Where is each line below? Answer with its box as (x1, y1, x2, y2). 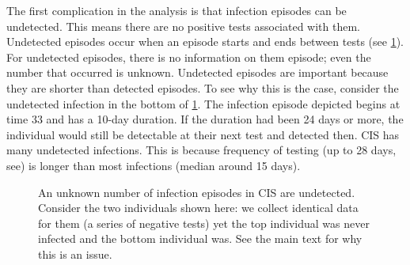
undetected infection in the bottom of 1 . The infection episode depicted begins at (6, 95, 401, 112)
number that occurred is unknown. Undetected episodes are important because (6, 64, 389, 81)
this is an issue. (38, 245, 112, 262)
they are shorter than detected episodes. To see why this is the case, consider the (6, 79, 399, 96)
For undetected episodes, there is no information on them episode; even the (6, 48, 371, 65)
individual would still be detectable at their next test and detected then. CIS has (6, 126, 400, 142)
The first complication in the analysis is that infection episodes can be (6, 2, 347, 18)
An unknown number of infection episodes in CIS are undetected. (38, 184, 355, 200)
